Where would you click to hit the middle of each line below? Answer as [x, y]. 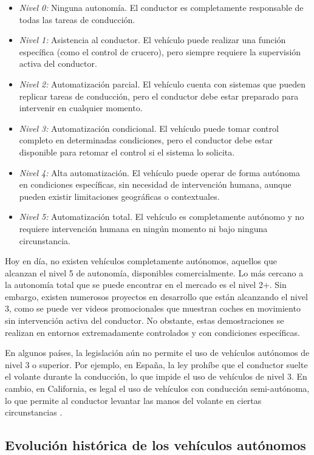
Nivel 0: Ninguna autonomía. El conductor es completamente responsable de [161, 7]
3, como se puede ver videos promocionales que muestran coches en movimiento [153, 308]
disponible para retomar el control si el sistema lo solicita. [127, 152]
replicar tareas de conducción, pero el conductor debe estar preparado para [159, 96]
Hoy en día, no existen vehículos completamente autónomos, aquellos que [141, 261]
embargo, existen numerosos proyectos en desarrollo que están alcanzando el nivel [156, 296]
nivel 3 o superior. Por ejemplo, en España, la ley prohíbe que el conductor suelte [156, 364]
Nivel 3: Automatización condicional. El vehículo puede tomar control [149, 128]
